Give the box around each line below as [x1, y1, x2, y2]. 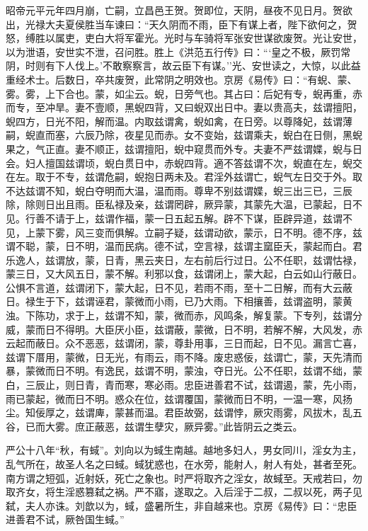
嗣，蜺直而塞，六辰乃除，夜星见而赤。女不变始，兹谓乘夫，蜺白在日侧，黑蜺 [6, 127, 362, 142]
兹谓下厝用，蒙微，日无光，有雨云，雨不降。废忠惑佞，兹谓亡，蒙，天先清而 [6, 349, 362, 364]
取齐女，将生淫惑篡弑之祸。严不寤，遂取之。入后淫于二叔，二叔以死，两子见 [6, 484, 362, 499]
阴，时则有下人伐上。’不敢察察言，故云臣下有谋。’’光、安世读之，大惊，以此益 [6, 58, 361, 73]
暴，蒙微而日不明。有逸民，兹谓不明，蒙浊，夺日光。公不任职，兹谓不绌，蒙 [6, 363, 362, 378]
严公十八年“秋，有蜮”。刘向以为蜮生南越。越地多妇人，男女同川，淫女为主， [6, 442, 362, 457]
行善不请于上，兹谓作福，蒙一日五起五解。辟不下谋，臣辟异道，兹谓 [25, 210, 343, 225]
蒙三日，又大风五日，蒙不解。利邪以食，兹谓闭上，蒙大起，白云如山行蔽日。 [6, 266, 362, 281]
